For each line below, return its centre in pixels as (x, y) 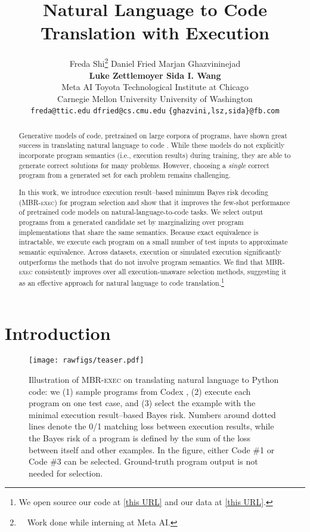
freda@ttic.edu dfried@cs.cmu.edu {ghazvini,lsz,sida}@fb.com (155, 111)
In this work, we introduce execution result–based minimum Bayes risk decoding (143, 192)
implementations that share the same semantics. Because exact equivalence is (139, 232)
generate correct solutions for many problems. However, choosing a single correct (144, 165)
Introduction (58, 332)
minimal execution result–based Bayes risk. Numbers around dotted (152, 414)
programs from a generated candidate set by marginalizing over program (131, 222)
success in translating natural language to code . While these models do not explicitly (152, 145)
